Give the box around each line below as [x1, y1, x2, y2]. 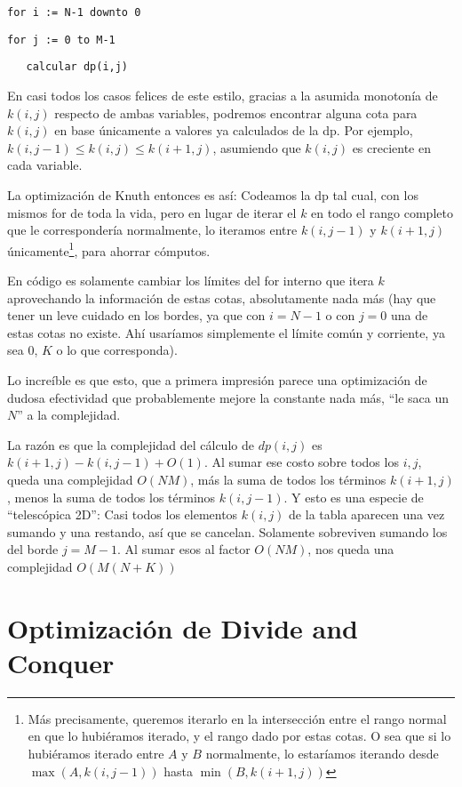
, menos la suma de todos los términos [7, 487, 216, 506]
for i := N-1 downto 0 [7, 6, 141, 19]
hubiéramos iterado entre [28, 743, 164, 762]
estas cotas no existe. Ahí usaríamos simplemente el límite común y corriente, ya [7, 323, 445, 341]
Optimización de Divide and [7, 609, 358, 646]
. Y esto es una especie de [283, 487, 424, 506]
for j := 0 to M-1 [7, 33, 115, 46]
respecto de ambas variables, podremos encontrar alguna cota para [54, 103, 418, 122]
